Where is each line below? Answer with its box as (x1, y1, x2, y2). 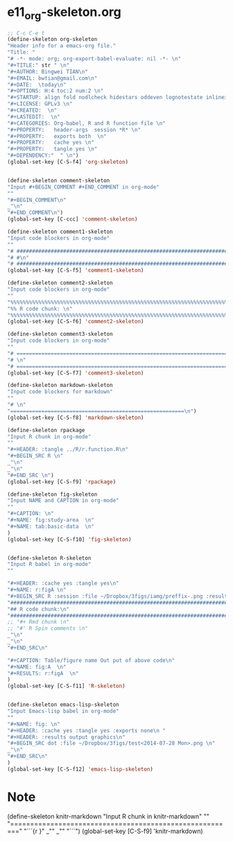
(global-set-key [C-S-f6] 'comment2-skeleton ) (7, 318, 144, 325)
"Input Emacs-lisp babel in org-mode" (7, 708, 119, 715)
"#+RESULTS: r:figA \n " (7, 670, 79, 677)
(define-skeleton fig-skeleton (7, 490, 98, 498)
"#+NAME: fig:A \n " (7, 663, 67, 670)
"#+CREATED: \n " (7, 107, 58, 114)
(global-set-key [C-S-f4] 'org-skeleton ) (7, 159, 129, 166)
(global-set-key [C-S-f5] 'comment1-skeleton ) (7, 267, 144, 274)
